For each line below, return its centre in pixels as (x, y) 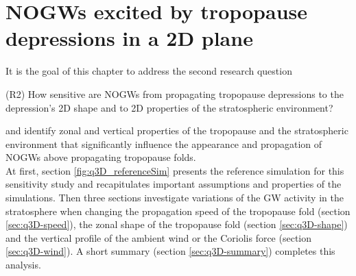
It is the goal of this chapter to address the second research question (149, 71)
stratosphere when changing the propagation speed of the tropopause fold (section (178, 211)
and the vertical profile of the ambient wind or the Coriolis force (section (159, 237)
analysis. (23, 265)
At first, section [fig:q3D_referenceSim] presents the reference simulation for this (175, 170)
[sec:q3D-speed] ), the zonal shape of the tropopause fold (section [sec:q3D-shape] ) (177, 224)
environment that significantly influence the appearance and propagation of (164, 143)
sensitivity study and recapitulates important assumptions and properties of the (174, 184)
